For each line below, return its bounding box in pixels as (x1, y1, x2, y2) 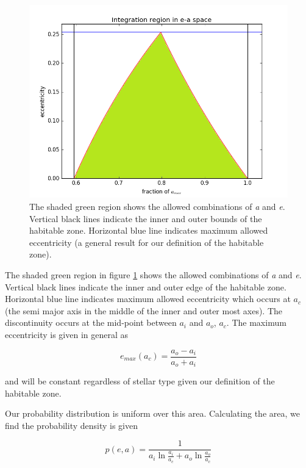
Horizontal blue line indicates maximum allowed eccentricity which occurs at (5, 292, 291, 305)
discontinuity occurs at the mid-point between (5, 316, 177, 329)
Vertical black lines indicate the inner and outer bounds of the (29, 212, 262, 225)
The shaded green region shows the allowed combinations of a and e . (29, 200, 285, 212)
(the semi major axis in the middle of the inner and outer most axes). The (5, 304, 283, 317)
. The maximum (226, 316, 286, 329)
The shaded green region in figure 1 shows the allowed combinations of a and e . (5, 268, 302, 281)
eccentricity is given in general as (5, 328, 129, 340)
